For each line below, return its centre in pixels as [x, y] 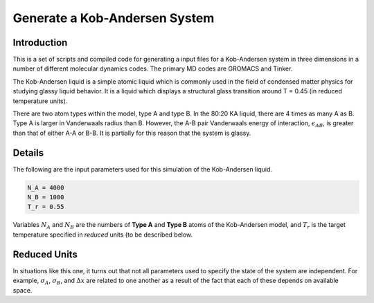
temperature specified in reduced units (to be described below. [103, 235]
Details [28, 153]
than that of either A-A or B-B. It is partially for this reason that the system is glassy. [132, 133]
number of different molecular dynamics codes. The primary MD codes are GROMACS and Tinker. [153, 68]
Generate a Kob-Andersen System [114, 18]
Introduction [40, 43]
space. [23, 290]
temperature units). [40, 101]
